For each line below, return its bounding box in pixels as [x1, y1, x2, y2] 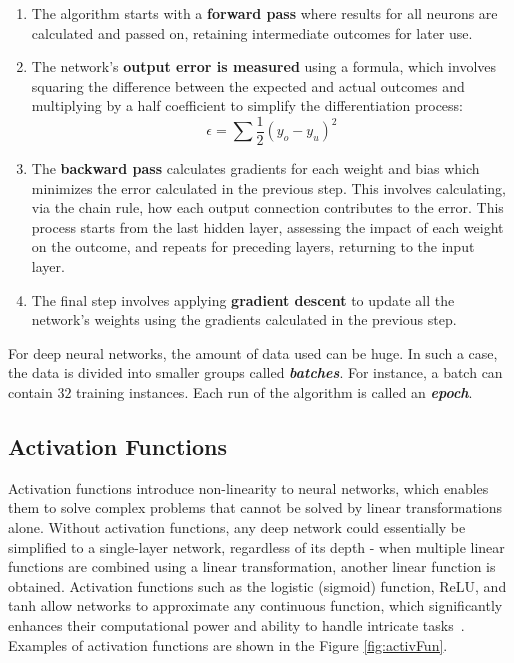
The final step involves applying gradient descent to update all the [31, 289, 455, 310]
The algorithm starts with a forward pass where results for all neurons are [31, 3, 498, 23]
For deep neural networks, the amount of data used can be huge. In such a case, [8, 342, 498, 363]
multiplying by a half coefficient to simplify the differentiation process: [31, 95, 464, 116]
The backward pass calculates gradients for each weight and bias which [31, 158, 480, 179]
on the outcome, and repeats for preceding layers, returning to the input [31, 236, 475, 257]
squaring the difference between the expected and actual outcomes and [31, 75, 465, 96]
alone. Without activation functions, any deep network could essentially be [8, 516, 466, 537]
